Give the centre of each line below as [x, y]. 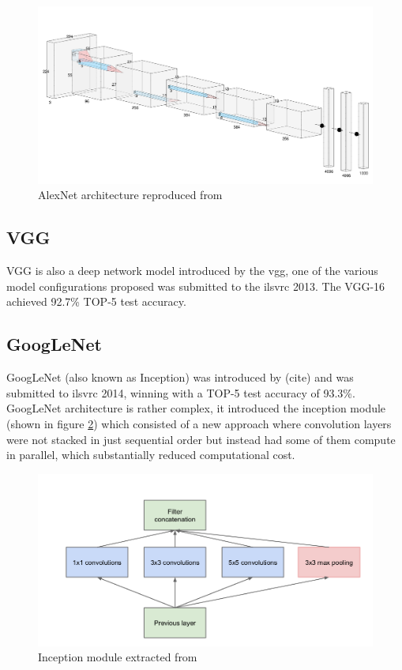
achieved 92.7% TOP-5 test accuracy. [96, 301]
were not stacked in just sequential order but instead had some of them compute [201, 439]
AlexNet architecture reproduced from [130, 195]
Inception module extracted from [118, 657]
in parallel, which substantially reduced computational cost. [151, 455]
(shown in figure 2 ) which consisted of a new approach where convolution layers [199, 423]
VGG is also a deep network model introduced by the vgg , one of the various [192, 271]
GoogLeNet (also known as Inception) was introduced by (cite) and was [180, 377]
